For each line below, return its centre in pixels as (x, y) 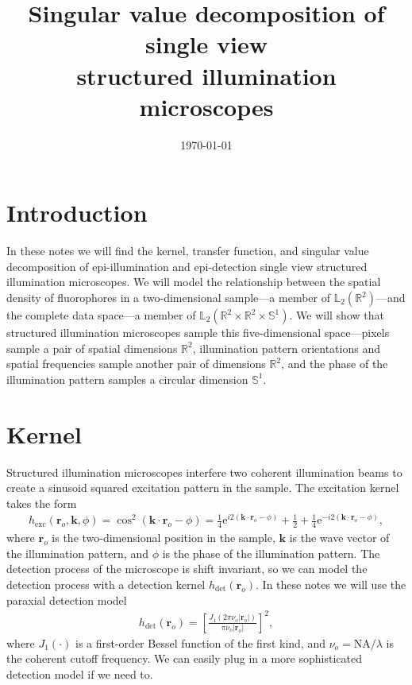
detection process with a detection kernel (106, 584)
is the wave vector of (339, 538)
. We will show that (337, 315)
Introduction (77, 213)
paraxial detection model (67, 600)
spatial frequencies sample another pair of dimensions (136, 364)
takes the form (42, 503)
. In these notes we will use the (331, 584)
